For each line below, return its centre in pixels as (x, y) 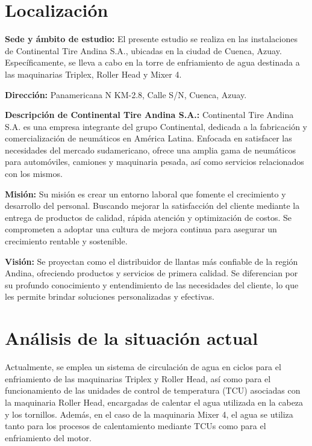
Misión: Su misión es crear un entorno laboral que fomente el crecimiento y (145, 194)
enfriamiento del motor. (48, 437)
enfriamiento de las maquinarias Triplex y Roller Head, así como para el (138, 378)
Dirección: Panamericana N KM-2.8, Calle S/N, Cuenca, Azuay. (126, 94)
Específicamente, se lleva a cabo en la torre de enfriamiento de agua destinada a (152, 62)
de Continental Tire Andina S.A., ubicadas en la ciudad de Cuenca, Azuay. (143, 50)
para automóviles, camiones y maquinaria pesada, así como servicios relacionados (154, 162)
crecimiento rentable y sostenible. (66, 241)
